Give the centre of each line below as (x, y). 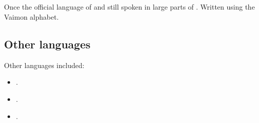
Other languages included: (44, 65)
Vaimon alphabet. (31, 16)
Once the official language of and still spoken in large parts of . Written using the (129, 7)
